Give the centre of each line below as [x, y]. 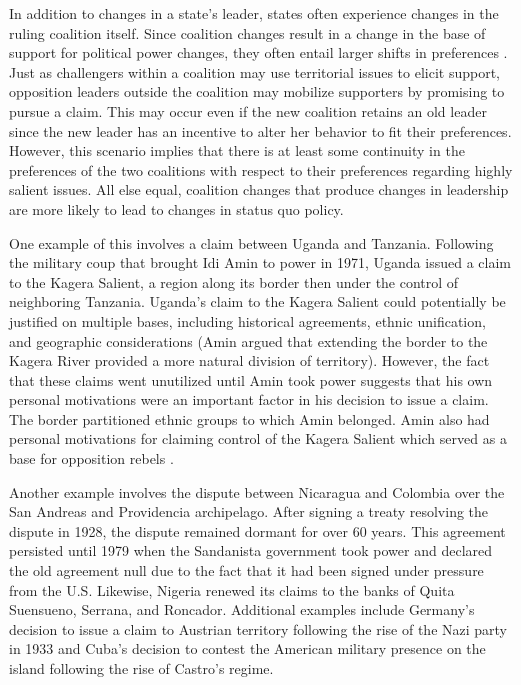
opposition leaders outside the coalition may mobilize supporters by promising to [257, 91]
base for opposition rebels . [91, 458]
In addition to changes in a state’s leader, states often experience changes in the [254, 13]
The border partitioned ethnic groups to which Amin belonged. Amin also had [249, 418]
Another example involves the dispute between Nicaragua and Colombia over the [257, 491]
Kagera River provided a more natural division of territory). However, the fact [249, 360]
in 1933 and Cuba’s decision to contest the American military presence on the [247, 648]
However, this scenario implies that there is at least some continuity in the [237, 150]
